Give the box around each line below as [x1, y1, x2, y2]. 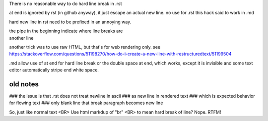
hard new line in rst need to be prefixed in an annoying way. [9, 19, 132, 25]
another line [9, 35, 34, 41]
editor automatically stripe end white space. [9, 67, 99, 73]
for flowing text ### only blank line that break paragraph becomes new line [9, 100, 163, 106]
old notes [9, 80, 39, 88]
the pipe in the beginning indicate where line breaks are [9, 28, 123, 34]
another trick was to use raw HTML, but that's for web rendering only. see [9, 44, 161, 50]
